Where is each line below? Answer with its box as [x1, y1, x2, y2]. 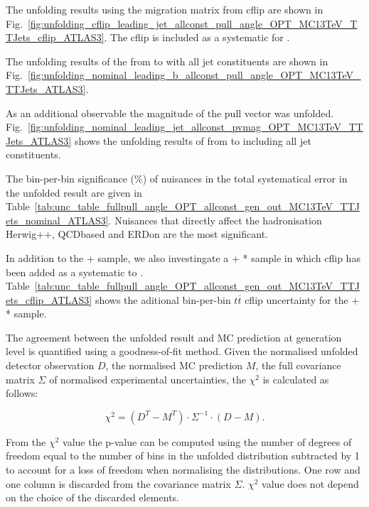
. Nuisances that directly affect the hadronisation [108, 212, 322, 227]
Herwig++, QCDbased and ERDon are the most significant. [6, 227, 268, 241]
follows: [6, 386, 38, 400]
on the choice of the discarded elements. [6, 490, 179, 505]
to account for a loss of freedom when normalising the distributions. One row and [6, 462, 360, 477]
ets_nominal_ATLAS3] [6, 212, 109, 227]
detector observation [6, 358, 95, 373]
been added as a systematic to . [6, 264, 144, 279]
